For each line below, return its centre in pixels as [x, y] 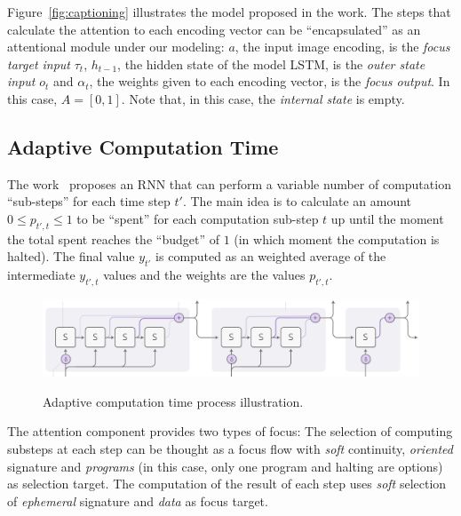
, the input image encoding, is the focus [342, 47]
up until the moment [387, 218]
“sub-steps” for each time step [89, 201]
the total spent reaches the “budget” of [113, 238]
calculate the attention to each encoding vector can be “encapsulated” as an [214, 29]
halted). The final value [71, 256]
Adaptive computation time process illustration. [173, 401]
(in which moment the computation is [337, 238]
